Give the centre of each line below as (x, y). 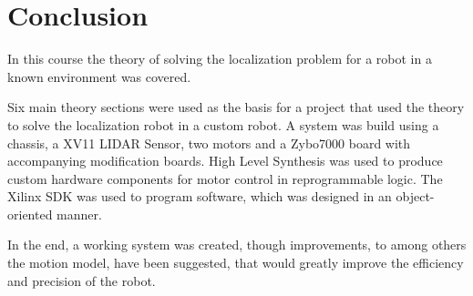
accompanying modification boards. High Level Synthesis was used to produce (225, 161)
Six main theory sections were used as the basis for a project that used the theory (236, 107)
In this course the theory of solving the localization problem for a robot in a (220, 59)
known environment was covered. (99, 76)
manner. (79, 214)
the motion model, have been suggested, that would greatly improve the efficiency (236, 263)
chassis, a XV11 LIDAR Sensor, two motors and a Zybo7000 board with (209, 143)
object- (415, 196)
